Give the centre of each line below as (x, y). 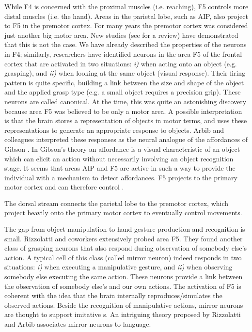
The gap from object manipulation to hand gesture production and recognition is (125, 229)
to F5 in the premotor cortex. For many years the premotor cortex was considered (126, 25)
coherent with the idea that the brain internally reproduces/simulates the (113, 295)
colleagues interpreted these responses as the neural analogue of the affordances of (126, 139)
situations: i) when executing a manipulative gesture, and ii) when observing (118, 267)
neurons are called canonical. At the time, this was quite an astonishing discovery (126, 101)
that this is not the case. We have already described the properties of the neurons (126, 44)
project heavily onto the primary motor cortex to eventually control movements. (123, 213)
